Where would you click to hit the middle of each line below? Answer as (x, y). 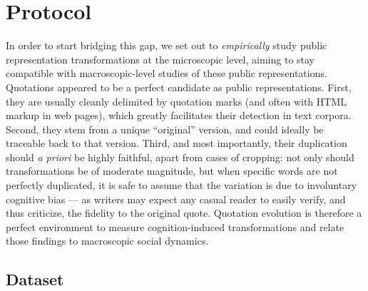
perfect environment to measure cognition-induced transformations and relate (175, 226)
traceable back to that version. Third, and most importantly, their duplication (177, 143)
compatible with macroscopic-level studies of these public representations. (167, 73)
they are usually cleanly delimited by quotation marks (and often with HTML (177, 101)
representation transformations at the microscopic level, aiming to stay (160, 59)
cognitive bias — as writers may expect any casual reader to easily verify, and (176, 199)
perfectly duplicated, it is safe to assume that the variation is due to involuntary (182, 185)
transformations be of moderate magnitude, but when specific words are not (172, 171)
